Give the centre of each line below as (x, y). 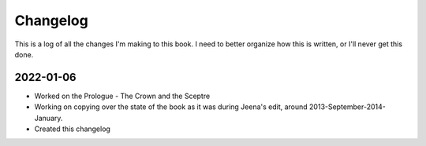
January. (49, 118)
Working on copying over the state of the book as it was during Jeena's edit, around (171, 107)
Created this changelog (72, 129)
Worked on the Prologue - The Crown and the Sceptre (122, 96)
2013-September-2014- (348, 107)
